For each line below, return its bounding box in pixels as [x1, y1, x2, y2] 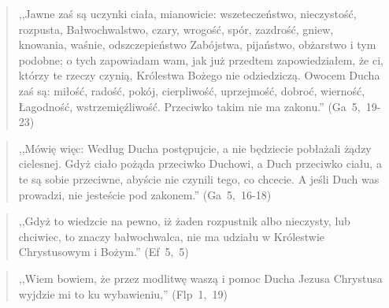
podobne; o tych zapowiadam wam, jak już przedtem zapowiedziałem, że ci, [18, 51, 383, 68]
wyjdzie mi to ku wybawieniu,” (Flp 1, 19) [18, 285, 228, 302]
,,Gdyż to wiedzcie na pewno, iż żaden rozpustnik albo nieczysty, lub [18, 213, 350, 229]
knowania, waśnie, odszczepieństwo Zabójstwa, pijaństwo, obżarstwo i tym [18, 36, 376, 53]
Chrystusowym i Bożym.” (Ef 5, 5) [18, 243, 189, 260]
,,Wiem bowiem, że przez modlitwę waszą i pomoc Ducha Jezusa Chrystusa [18, 269, 383, 286]
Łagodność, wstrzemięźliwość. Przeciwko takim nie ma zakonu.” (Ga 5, [18, 98, 361, 114]
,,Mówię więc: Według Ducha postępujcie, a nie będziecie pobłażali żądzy [18, 139, 372, 156]
